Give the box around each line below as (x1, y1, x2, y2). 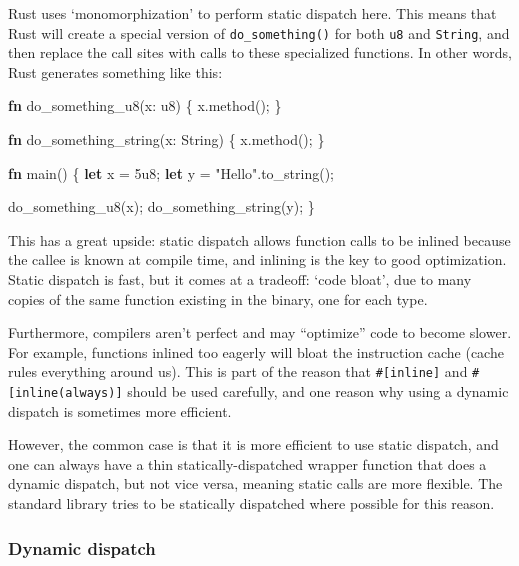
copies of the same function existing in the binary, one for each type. (8, 288, 428, 309)
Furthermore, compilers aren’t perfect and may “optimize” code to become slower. (8, 322, 512, 343)
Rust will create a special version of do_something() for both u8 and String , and (8, 22, 510, 43)
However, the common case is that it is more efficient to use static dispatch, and (8, 434, 499, 455)
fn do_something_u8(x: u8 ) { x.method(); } (8, 95, 282, 116)
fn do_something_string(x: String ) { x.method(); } (8, 129, 325, 150)
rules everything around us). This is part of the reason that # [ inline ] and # (8, 361, 480, 382)
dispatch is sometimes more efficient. (8, 400, 232, 421)
